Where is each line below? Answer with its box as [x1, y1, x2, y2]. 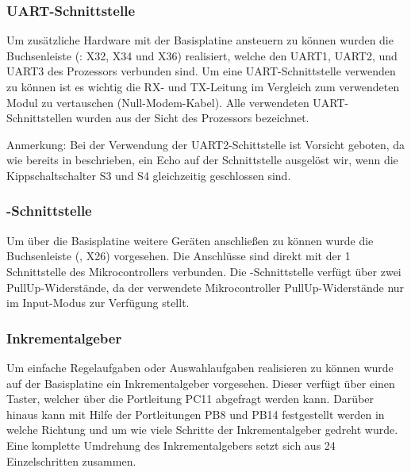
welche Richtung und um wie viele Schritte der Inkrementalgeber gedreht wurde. [6, 421, 398, 438]
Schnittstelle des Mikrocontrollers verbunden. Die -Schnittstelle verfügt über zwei [6, 263, 401, 279]
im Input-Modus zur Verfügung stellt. [6, 294, 190, 311]
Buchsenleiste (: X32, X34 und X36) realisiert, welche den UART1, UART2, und [6, 47, 398, 63]
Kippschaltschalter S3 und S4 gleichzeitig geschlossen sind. [6, 167, 291, 183]
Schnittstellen [6, 109, 72, 126]
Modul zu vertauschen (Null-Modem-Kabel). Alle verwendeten [6, 94, 309, 110]
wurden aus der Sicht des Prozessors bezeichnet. [75, 109, 309, 126]
